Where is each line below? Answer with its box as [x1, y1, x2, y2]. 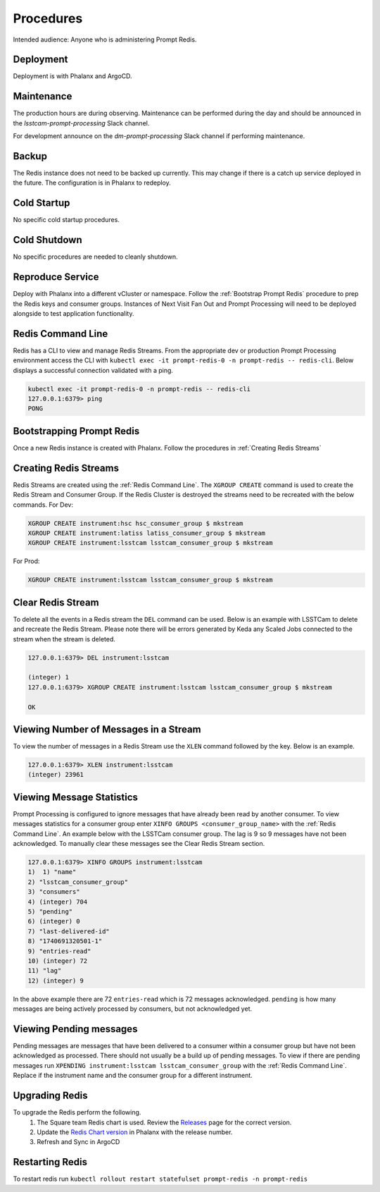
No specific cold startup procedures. [13, 216, 120, 224]
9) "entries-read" [27, 947, 91, 955]
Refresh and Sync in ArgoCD [37, 1138, 120, 1146]
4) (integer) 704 [27, 897, 88, 906]
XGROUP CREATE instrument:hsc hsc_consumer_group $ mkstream [27, 519, 243, 527]
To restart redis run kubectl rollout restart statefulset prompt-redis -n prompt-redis [13, 1174, 308, 1184]
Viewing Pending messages [13, 1023, 138, 1035]
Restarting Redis [13, 1156, 88, 1168]
